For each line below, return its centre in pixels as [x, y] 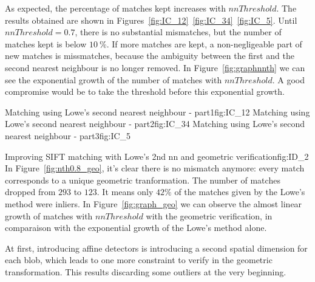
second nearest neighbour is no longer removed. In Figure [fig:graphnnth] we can [155, 67]
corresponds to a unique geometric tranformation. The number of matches [143, 180]
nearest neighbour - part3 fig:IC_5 [68, 135]
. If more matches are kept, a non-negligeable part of [204, 43]
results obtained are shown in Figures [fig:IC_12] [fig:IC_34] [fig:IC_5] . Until [151, 20]
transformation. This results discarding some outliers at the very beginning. [146, 271]
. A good [289, 79]
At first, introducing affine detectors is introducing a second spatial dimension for [156, 248]
